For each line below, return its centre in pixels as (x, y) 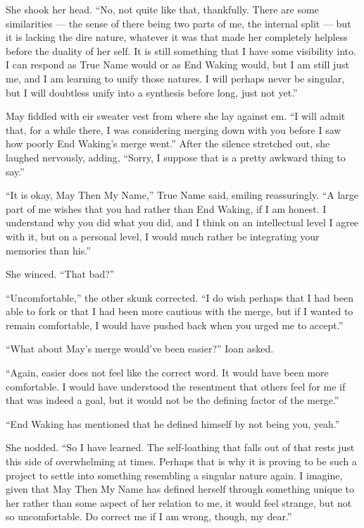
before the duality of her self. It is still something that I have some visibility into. (181, 50)
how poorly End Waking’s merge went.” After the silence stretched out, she (168, 143)
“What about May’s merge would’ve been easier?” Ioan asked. (140, 349)
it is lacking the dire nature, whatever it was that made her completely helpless (177, 37)
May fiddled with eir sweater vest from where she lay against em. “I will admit (176, 116)
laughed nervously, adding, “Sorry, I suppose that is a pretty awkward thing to (176, 157)
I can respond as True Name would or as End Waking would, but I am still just (177, 65)
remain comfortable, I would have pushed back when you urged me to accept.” (175, 325)
